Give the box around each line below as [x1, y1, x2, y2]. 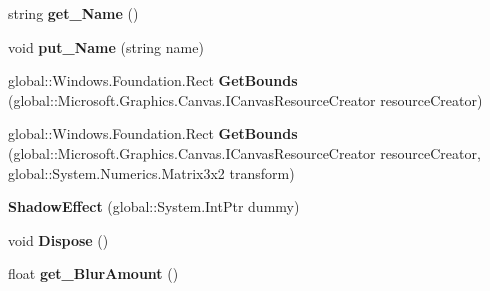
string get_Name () [8, 3, 139, 23]
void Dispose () [8, 229, 109, 250]
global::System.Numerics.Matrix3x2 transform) [8, 162, 295, 183]
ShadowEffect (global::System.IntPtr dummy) [8, 196, 300, 217]
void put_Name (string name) [8, 36, 204, 57]
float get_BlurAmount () [8, 263, 179, 284]
